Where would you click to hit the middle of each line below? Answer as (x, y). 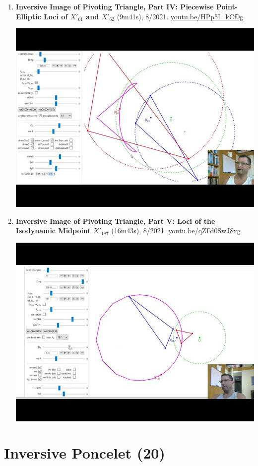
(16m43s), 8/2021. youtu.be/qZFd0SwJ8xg (176, 231)
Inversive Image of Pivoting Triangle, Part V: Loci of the (115, 221)
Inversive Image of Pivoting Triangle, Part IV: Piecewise (115, 6)
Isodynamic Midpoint (53, 231)
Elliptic (28, 16)
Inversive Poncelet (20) (85, 452)
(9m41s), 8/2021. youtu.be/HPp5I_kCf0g (180, 16)
